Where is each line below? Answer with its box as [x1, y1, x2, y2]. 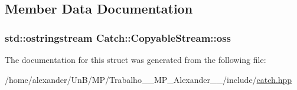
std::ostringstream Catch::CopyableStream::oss [5, 30, 231, 45]
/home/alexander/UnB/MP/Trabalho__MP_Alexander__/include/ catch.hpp [5, 73, 292, 85]
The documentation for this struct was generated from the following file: [5, 54, 266, 65]
